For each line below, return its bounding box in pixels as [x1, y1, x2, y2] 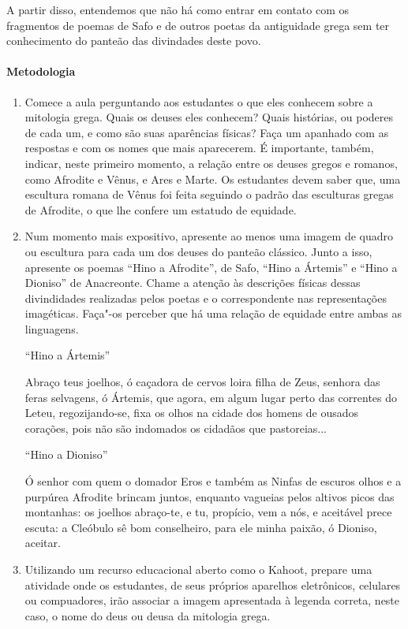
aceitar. [24, 534, 61, 551]
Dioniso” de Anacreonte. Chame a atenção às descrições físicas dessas [24, 274, 361, 291]
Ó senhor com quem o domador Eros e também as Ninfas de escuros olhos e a [24, 473, 402, 489]
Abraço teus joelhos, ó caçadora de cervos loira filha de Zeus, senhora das [24, 374, 380, 390]
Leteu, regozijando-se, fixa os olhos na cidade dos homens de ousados [24, 404, 359, 421]
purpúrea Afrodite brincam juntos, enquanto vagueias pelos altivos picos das [24, 488, 395, 504]
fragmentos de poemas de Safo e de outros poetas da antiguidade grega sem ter [6, 17, 390, 33]
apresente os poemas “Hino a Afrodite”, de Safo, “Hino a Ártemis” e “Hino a [24, 259, 398, 275]
